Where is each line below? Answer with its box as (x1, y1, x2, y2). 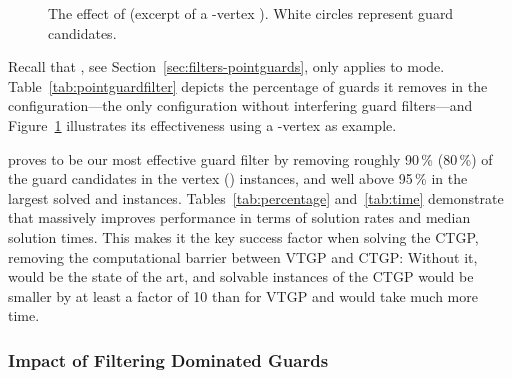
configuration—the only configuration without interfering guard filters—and (8, 95, 473, 116)
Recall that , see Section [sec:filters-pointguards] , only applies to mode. (8, 56, 445, 77)
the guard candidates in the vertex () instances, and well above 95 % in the (8, 168, 468, 189)
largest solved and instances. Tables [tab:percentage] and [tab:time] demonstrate (8, 187, 504, 208)
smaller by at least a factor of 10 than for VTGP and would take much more (8, 285, 478, 306)
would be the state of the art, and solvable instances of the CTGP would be (8, 266, 474, 287)
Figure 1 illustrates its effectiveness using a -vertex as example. (8, 114, 397, 135)
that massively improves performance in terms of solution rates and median (8, 207, 471, 228)
